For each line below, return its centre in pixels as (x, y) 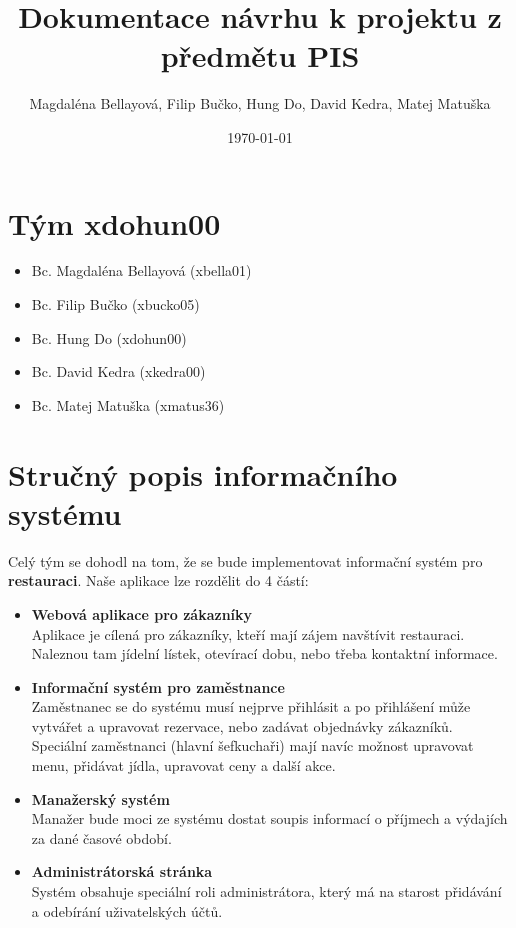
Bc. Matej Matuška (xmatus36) (128, 404)
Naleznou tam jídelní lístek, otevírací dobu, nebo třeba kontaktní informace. (264, 653)
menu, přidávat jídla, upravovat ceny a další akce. (183, 765)
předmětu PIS (260, 55)
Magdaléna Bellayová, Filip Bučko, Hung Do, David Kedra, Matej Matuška (260, 103)
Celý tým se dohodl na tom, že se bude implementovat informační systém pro (245, 560)
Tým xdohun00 (114, 222)
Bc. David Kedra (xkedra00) (118, 371)
